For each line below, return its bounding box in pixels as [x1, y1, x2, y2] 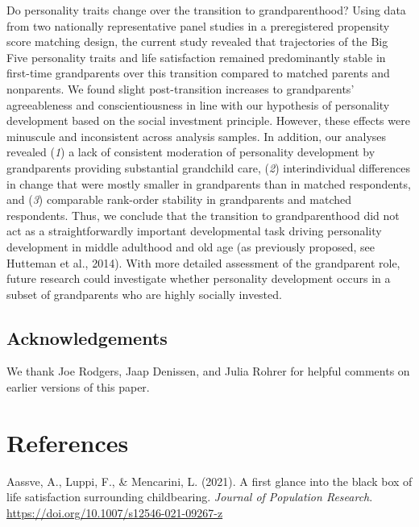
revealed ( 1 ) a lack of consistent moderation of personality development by [6, 143, 375, 160]
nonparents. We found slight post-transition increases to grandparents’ [6, 80, 355, 97]
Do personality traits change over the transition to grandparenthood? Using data [6, 2, 406, 18]
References [6, 425, 129, 459]
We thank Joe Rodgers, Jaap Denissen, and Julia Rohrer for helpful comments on [6, 363, 410, 380]
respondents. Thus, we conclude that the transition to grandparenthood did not [6, 206, 400, 223]
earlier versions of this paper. [6, 379, 150, 396]
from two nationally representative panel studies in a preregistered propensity [6, 17, 390, 34]
